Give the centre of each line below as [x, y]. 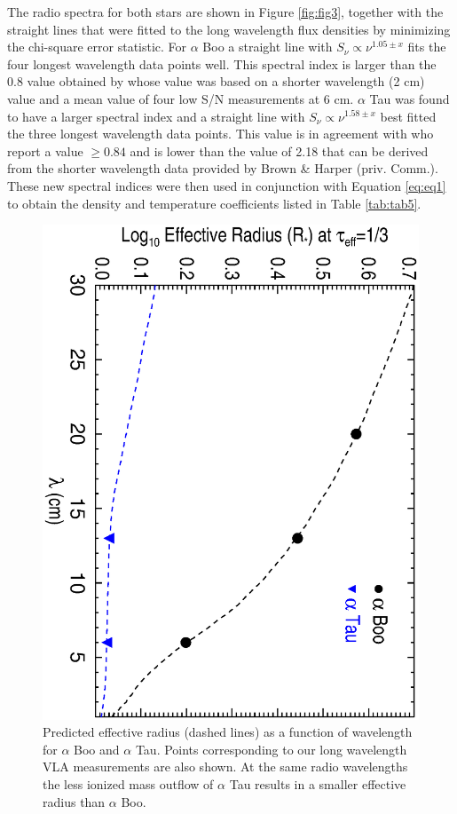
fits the [427, 47]
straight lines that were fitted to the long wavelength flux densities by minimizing [229, 29]
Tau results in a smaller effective [318, 784]
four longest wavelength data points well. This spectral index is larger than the [222, 63]
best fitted [408, 116]
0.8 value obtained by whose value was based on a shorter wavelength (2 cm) [216, 81]
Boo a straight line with [268, 47]
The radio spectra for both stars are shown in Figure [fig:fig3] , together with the [225, 12]
